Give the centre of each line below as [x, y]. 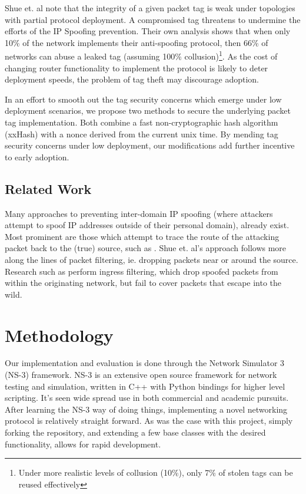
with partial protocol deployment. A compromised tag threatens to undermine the [153, 19]
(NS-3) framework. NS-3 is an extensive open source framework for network [141, 375]
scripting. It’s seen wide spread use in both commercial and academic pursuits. [147, 398]
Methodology [59, 335]
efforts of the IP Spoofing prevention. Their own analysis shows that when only [148, 31]
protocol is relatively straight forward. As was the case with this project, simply [149, 421]
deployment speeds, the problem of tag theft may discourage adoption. [132, 79]
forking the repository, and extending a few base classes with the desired [135, 432]
